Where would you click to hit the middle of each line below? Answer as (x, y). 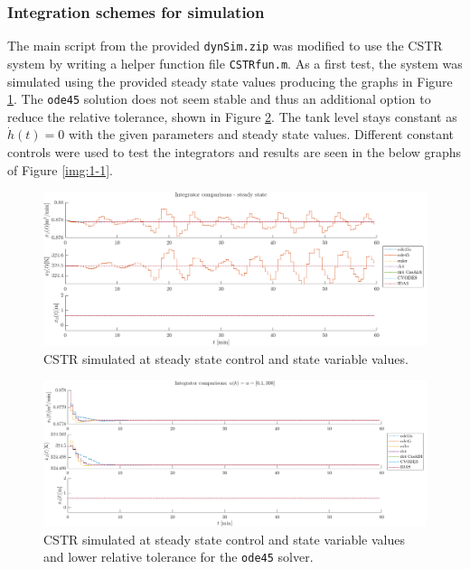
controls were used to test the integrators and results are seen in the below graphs (235, 151)
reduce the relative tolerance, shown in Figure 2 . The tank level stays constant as (232, 116)
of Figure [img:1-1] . (60, 169)
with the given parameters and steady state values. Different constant (261, 134)
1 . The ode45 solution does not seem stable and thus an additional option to (219, 99)
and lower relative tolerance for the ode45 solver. (179, 557)
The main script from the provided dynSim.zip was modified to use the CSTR (225, 46)
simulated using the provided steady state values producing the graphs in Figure (230, 81)
